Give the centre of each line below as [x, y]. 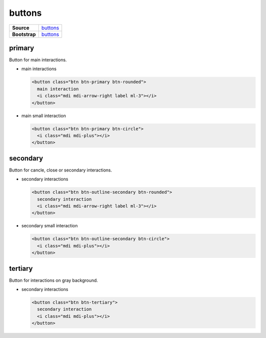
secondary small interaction [50, 226]
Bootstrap [24, 34]
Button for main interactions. [38, 60]
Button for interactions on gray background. [53, 280]
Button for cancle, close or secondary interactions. [61, 170]
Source [21, 28]
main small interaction [44, 116]
